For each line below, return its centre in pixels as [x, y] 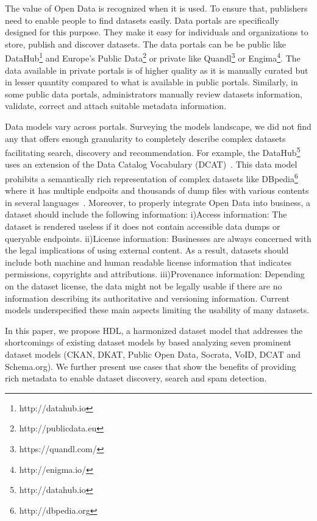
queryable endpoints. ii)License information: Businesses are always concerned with [158, 238]
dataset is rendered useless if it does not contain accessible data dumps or [143, 226]
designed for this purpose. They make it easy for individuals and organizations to [157, 32]
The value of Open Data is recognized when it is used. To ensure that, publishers [156, 8]
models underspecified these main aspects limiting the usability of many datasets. [157, 310]
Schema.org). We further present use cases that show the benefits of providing [151, 366]
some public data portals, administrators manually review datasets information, [154, 94]
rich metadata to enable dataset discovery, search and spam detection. [136, 378]
